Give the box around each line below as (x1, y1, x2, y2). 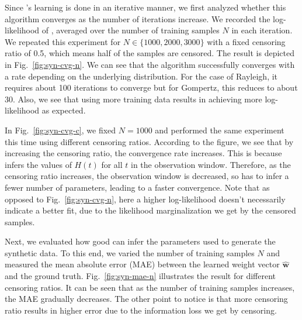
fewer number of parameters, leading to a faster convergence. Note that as (5, 181, 270, 193)
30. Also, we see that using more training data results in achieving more (5, 92, 262, 105)
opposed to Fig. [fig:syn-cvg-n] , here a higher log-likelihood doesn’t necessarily (5, 192, 286, 205)
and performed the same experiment (155, 123, 284, 136)
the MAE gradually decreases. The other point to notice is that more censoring (5, 293, 288, 305)
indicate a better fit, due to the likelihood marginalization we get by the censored (5, 204, 296, 216)
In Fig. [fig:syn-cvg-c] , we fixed (5, 123, 116, 136)
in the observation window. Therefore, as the (131, 158, 291, 170)
